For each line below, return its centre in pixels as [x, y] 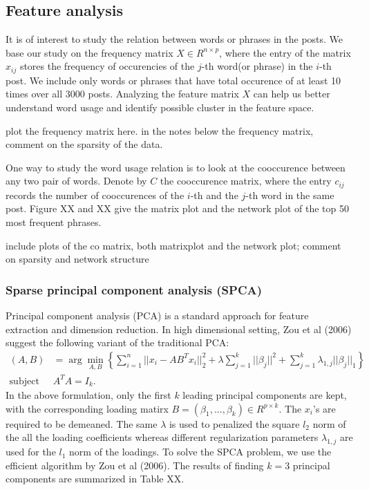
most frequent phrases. [54, 222]
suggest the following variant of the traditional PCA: [117, 342]
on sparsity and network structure [77, 259]
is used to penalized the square [234, 423]
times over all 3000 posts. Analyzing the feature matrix [122, 94]
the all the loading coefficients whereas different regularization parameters [162, 437]
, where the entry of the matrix [285, 52]
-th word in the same [290, 195]
